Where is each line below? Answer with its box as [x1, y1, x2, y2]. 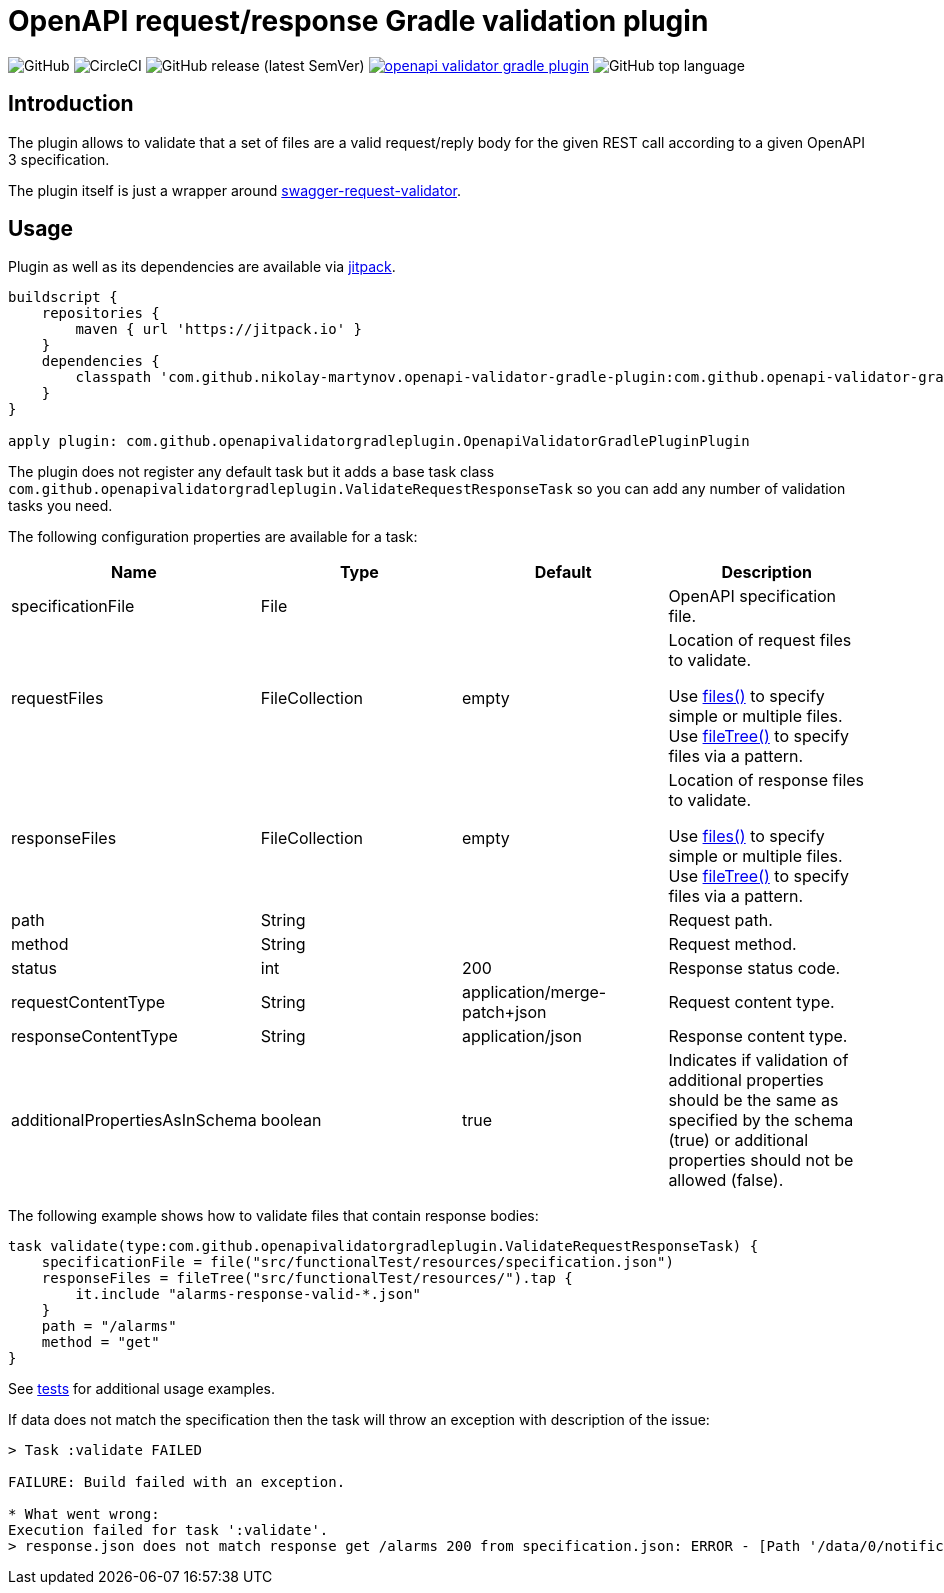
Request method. [668, 934, 797, 955]
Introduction [8, 91, 134, 117]
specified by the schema [668, 1110, 854, 1131]
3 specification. [8, 150, 110, 168]
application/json [462, 1026, 582, 1047]
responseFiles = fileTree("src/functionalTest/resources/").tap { [41, 1270, 573, 1287]
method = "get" [41, 1334, 160, 1351]
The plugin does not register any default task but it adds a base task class [8, 463, 495, 481]
